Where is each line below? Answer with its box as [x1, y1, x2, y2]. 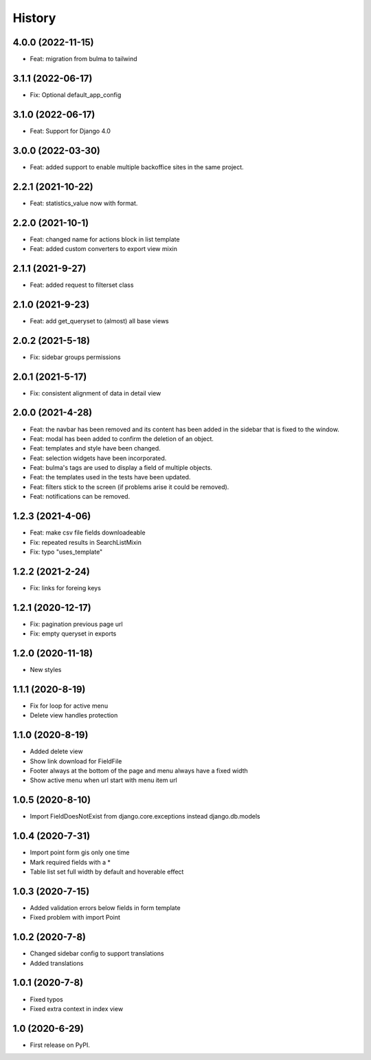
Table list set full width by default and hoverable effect [30, 867, 184, 876]
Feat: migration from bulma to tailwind [30, 55, 137, 63]
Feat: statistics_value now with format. [30, 199, 138, 207]
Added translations [30, 959, 84, 967]
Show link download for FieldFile [30, 757, 122, 765]
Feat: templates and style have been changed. [30, 444, 161, 453]
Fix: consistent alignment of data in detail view [30, 389, 161, 397]
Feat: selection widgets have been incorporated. [30, 454, 167, 462]
